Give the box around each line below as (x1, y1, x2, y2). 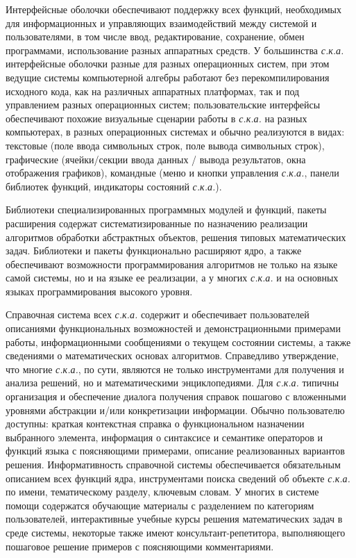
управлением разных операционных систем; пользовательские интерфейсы (6, 97, 321, 112)
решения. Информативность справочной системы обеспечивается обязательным (6, 457, 341, 471)
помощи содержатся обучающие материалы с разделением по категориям (6, 498, 314, 512)
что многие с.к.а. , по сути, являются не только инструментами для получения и (6, 361, 344, 376)
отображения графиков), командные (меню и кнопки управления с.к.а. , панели (6, 165, 339, 180)
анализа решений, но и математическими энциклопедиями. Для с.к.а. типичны (6, 375, 339, 390)
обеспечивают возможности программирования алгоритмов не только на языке (6, 256, 338, 271)
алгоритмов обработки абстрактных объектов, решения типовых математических (6, 229, 346, 244)
